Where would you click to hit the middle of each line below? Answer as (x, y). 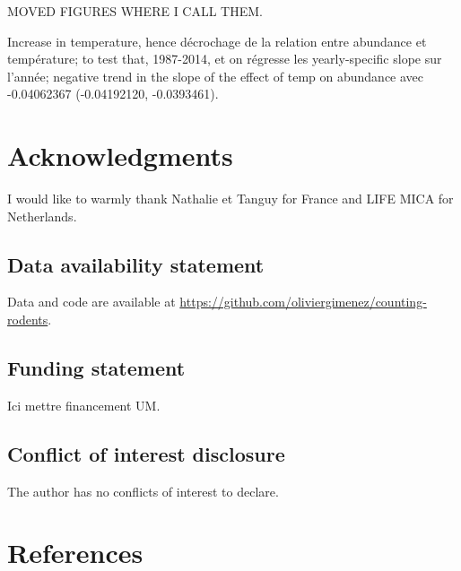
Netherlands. (42, 216)
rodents (28, 320)
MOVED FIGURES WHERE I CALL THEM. (135, 11)
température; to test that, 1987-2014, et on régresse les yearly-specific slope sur (225, 59)
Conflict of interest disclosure (146, 453)
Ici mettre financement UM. (84, 405)
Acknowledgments (120, 156)
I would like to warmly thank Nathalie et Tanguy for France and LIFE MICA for (230, 199)
